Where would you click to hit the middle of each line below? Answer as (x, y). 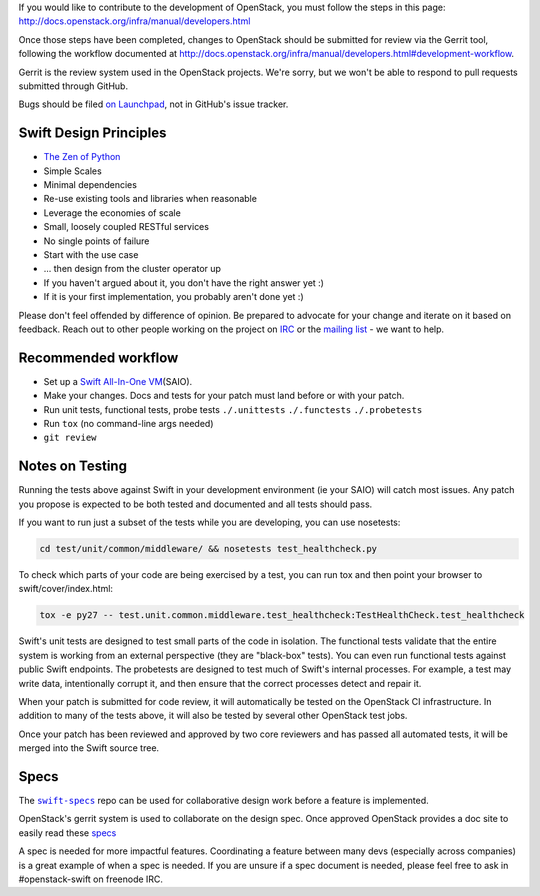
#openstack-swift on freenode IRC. (91, 879)
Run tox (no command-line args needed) (128, 424)
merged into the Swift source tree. (89, 748)
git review (70, 438)
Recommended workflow (98, 357)
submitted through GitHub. (73, 86)
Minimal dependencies (90, 185)
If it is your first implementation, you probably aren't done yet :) (173, 297)
